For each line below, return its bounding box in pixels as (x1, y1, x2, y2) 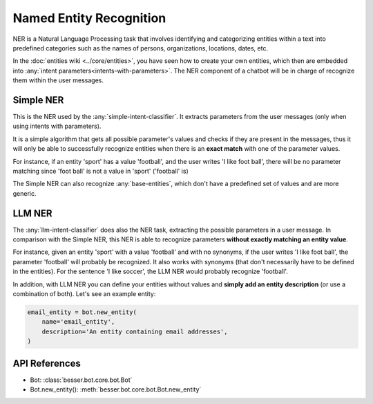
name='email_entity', (41, 318, 115, 326)
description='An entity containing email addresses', (41, 327, 228, 336)
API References (12, 357, 81, 369)
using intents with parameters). (12, 122, 102, 131)
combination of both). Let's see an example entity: (12, 290, 156, 297)
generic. (12, 189, 37, 197)
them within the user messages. (12, 76, 104, 84)
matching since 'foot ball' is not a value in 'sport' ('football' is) (12, 167, 189, 175)
